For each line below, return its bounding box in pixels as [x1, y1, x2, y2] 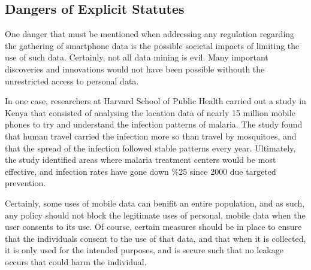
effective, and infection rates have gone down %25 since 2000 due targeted [5, 165, 276, 177]
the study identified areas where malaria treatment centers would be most [5, 153, 276, 166]
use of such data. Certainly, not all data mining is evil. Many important [5, 51, 268, 63]
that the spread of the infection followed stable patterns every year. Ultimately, [5, 141, 296, 154]
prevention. [5, 177, 46, 189]
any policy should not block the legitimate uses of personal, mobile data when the [5, 208, 306, 221]
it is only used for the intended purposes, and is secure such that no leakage [5, 244, 283, 256]
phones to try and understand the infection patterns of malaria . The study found [5, 118, 303, 131]
